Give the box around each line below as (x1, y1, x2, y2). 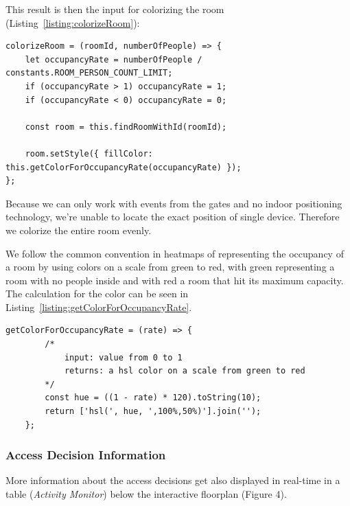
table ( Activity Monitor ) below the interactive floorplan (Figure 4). (5, 487, 287, 501)
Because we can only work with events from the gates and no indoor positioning (5, 196, 342, 210)
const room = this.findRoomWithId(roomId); (25, 122, 227, 132)
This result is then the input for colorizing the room (5, 2, 224, 16)
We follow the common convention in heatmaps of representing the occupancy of (5, 246, 344, 260)
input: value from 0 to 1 (64, 352, 183, 363)
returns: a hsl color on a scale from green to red (64, 366, 305, 376)
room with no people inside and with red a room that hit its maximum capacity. (5, 273, 344, 287)
